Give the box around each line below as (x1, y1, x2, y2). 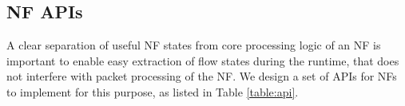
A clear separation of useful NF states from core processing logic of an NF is (6, 37, 381, 53)
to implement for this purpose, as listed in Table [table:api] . (6, 83, 299, 100)
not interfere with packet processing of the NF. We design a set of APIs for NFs (6, 68, 397, 84)
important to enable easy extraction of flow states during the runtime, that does (6, 52, 399, 69)
